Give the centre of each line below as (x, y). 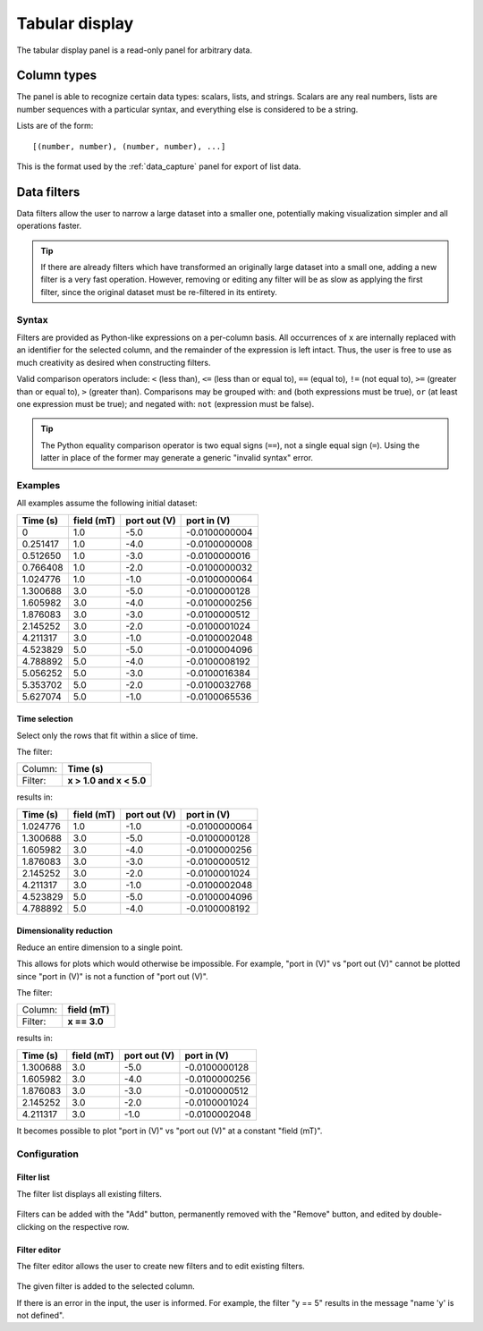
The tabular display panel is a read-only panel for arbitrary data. (135, 50)
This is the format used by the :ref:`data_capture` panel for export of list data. (159, 166)
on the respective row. (88, 1226)
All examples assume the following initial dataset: (107, 503)
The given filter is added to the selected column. (106, 1286)
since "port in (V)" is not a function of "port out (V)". (113, 976)
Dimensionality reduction (65, 931)
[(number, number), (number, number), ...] (129, 146)
